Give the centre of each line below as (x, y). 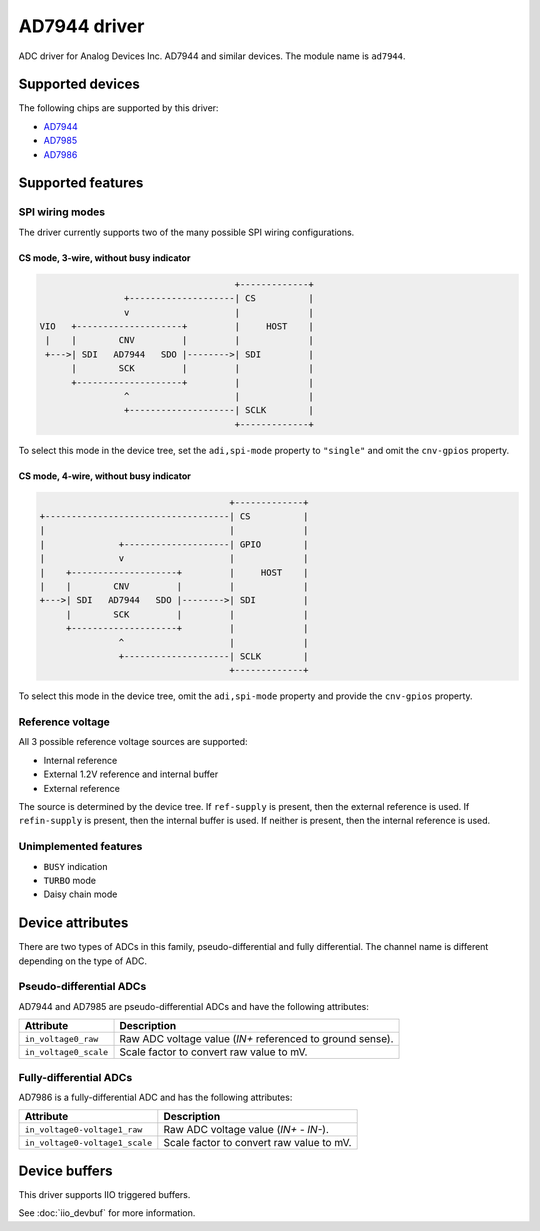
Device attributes (73, 923)
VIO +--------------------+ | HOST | (176, 326)
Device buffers (65, 1170)
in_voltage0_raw (61, 1038)
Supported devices (79, 84)
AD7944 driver (81, 26)
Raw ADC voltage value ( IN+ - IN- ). (246, 1130)
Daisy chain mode (80, 894)
